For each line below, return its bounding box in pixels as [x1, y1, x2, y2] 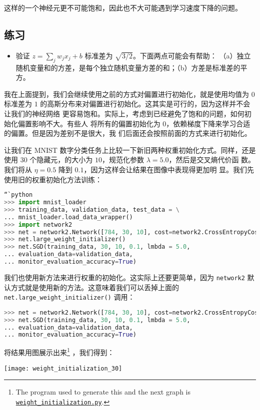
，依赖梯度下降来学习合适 [166, 118, 250, 128]
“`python [4, 191, 33, 199]
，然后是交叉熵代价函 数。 [168, 154, 255, 165]
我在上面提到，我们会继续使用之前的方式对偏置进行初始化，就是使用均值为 [4, 88, 249, 99]
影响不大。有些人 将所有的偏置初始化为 [31, 118, 160, 128]
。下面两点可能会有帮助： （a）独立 [132, 50, 251, 60]
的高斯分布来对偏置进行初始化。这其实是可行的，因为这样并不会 [40, 98, 250, 109]
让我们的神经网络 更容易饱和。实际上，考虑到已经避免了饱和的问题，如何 [4, 108, 244, 118]
